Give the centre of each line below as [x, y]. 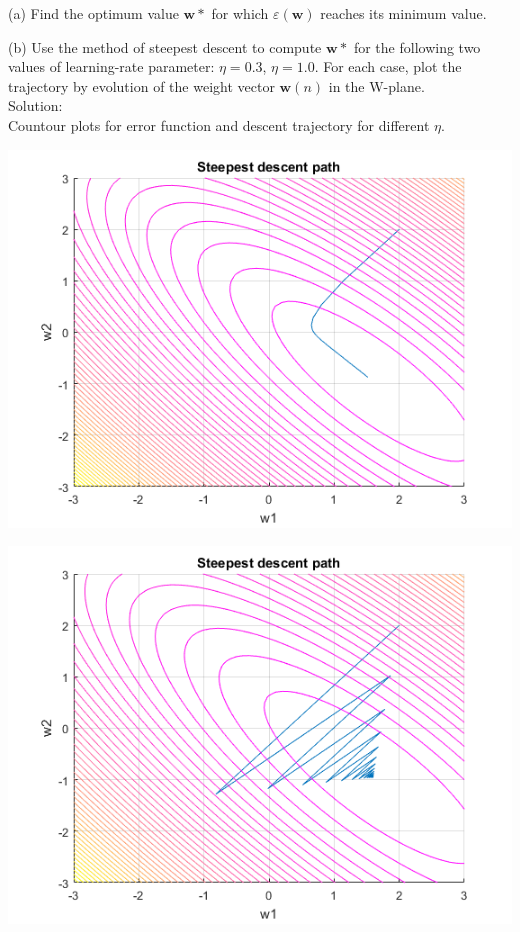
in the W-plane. [376, 85]
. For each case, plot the [388, 66]
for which [240, 13]
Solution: [35, 105]
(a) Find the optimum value [93, 13]
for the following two [417, 46]
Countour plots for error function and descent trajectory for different [219, 124]
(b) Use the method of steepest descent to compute [165, 46]
